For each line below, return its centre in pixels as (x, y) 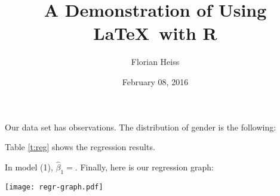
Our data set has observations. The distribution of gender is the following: (141, 127)
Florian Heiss (155, 62)
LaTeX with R (155, 33)
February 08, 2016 (155, 81)
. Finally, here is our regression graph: (144, 167)
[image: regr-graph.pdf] (54, 187)
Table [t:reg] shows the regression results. (80, 147)
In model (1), (29, 167)
